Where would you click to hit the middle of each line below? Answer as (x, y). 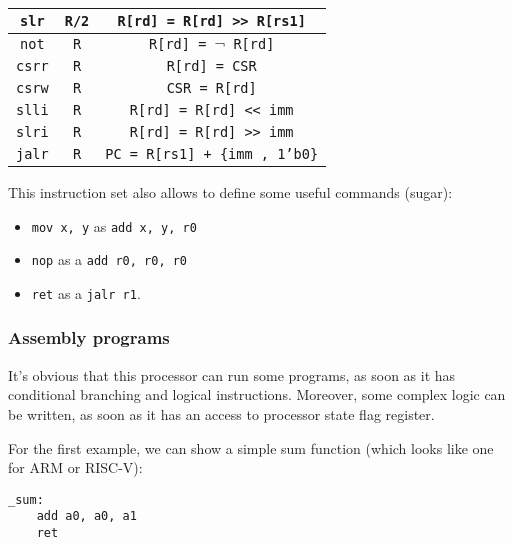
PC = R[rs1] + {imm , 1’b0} (212, 154)
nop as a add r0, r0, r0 (109, 259)
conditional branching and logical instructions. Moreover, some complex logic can (257, 394)
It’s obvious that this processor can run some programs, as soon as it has (232, 374)
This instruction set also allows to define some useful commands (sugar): (230, 192)
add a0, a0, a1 (86, 516)
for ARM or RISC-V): (75, 467)
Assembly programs (89, 337)
